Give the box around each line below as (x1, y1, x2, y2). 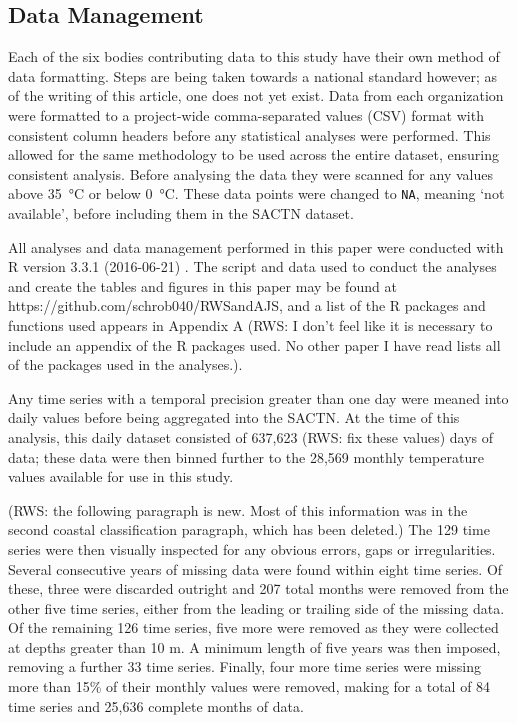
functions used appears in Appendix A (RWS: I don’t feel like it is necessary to (8, 314, 493, 335)
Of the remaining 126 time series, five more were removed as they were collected (8, 617, 499, 638)
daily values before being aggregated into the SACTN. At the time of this (8, 407, 460, 428)
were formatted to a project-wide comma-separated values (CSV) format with (8, 104, 484, 125)
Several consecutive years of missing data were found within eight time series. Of (8, 558, 503, 579)
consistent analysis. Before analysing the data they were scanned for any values (8, 163, 493, 184)
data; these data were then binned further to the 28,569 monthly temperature (8, 446, 484, 467)
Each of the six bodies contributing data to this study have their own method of (8, 46, 500, 67)
